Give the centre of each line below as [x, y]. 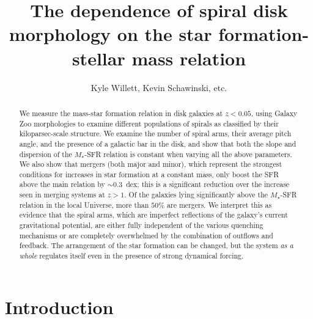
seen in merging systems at [62, 195]
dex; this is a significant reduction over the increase [208, 184]
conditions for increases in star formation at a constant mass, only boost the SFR [149, 174]
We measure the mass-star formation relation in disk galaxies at [121, 113]
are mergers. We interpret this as [219, 204]
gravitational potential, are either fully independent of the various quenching [141, 225]
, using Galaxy [274, 113]
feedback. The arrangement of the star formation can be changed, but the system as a [156, 245]
